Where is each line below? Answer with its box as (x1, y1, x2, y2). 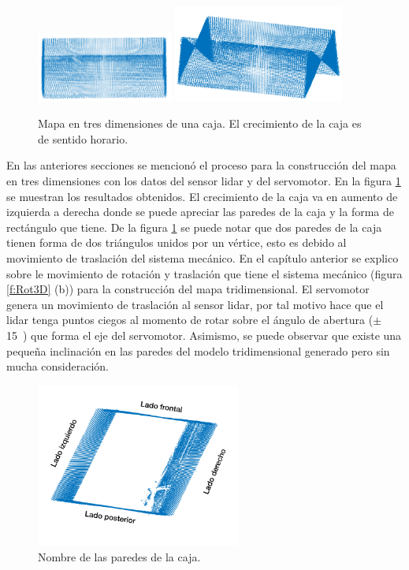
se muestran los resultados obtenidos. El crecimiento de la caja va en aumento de (6, 188, 398, 204)
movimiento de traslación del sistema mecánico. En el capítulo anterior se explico (6, 250, 399, 266)
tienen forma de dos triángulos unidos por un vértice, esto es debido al (6, 234, 347, 251)
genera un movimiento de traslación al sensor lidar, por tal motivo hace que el (6, 296, 384, 312)
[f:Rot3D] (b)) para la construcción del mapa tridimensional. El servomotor (6, 281, 370, 297)
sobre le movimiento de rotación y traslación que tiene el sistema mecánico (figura (6, 265, 403, 281)
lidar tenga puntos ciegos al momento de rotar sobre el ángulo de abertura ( (6, 311, 374, 328)
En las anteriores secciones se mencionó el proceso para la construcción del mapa (6, 157, 396, 173)
